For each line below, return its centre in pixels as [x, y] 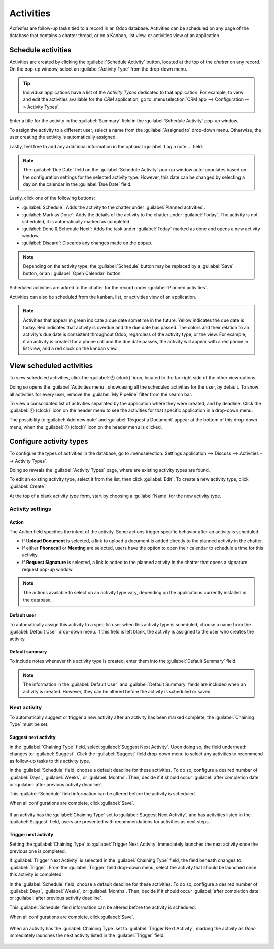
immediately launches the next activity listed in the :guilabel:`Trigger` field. [87, 935]
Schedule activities [41, 50]
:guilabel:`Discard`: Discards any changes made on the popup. [87, 243]
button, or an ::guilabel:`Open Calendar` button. [72, 273]
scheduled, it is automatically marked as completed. [76, 222]
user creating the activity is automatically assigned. [63, 137]
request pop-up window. [48, 569]
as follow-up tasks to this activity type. [50, 761]
